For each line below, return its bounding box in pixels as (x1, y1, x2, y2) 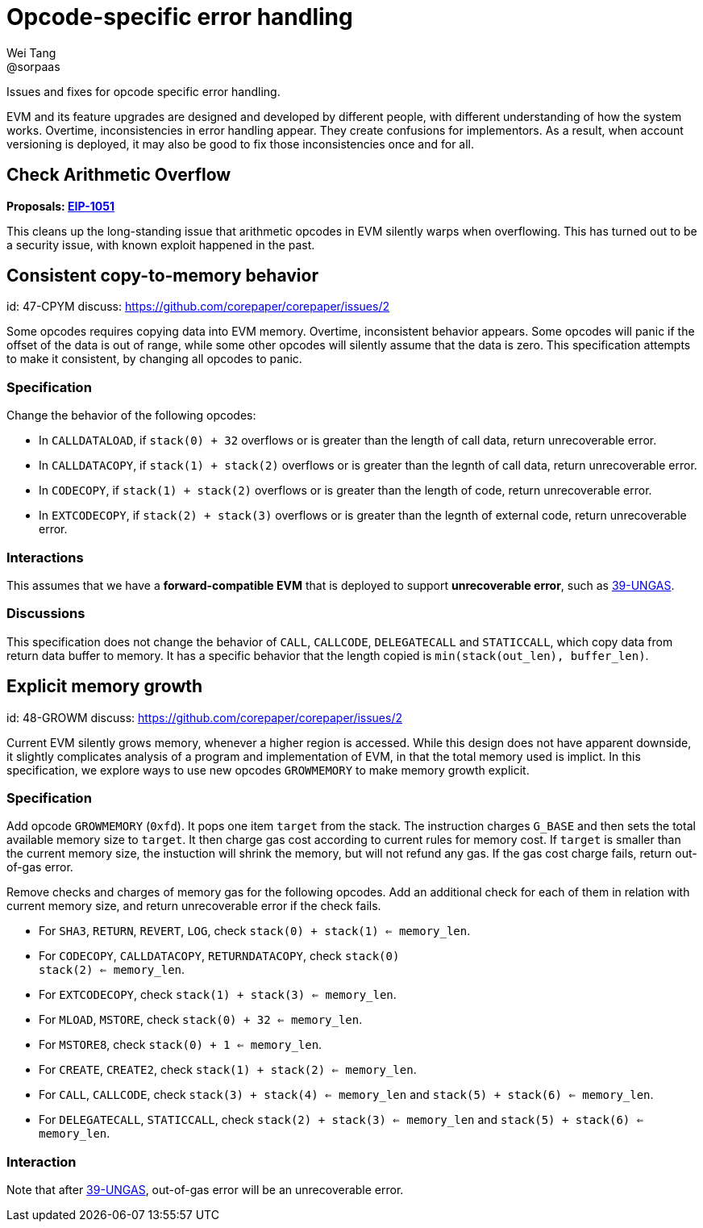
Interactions (6, 549, 84, 566)
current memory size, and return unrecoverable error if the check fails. (6, 899, 381, 913)
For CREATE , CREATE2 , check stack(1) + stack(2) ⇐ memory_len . (39, 1063, 417, 1077)
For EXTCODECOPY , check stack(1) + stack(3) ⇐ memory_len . (39, 988, 397, 1002)
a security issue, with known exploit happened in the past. (6, 237, 315, 252)
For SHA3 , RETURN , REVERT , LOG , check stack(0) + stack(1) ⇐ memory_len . (39, 924, 471, 938)
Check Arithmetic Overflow (6, 165, 231, 186)
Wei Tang (6, 45, 56, 60)
